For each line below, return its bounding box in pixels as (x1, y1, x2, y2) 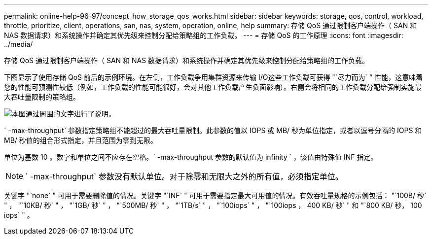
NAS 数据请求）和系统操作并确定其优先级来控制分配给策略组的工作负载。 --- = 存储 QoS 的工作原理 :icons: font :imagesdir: (4, 31, 403, 39)
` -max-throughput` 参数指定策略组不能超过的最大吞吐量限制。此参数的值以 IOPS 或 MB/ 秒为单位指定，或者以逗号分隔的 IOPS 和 (4, 126, 422, 135)
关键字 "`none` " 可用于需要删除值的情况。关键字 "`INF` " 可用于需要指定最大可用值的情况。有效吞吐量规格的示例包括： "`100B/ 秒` (4, 191, 427, 200)
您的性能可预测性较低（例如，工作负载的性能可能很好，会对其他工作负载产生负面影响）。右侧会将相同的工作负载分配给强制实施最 (4, 83, 422, 91)
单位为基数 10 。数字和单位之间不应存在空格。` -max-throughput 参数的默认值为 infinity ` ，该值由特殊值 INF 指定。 (4, 153, 378, 161)
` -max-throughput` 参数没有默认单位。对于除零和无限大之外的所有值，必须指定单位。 (25, 171, 343, 181)
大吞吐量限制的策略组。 (4, 93, 80, 101)
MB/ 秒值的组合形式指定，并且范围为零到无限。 (4, 136, 157, 144)
